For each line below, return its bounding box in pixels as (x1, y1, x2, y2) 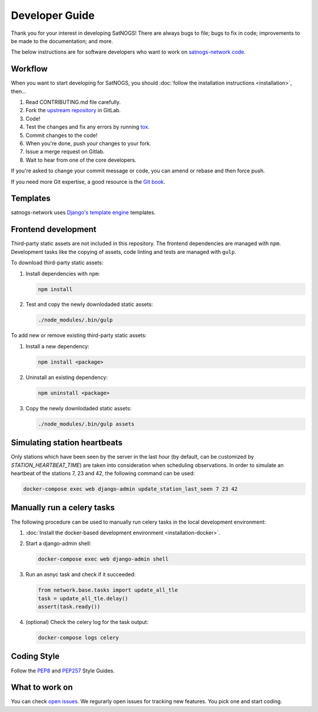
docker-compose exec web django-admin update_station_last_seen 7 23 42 (23, 486, 238, 492)
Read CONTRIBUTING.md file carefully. (25, 99, 121, 106)
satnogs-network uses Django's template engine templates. (11, 209, 156, 216)
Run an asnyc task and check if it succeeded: (25, 571, 136, 578)
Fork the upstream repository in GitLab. (25, 107, 121, 114)
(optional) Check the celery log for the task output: (25, 619, 148, 626)
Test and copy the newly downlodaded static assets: (25, 301, 153, 308)
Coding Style (11, 651, 60, 661)
